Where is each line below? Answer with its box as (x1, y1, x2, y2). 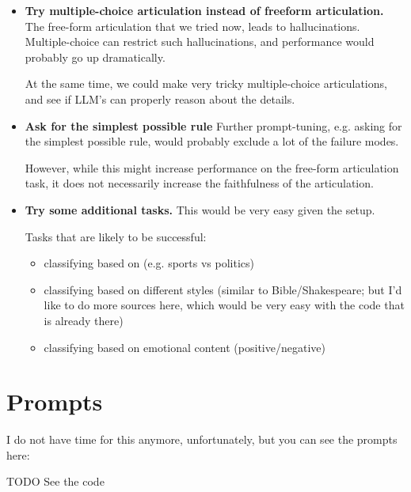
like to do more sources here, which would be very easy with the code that (44, 297, 405, 313)
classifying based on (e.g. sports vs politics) (44, 255, 255, 271)
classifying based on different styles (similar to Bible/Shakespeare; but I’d (44, 281, 402, 297)
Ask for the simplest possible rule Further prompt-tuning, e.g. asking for (25, 117, 402, 134)
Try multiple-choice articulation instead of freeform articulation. (25, 2, 384, 18)
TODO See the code (6, 473, 105, 490)
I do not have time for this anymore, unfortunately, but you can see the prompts (6, 431, 398, 448)
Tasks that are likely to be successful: (25, 228, 207, 244)
